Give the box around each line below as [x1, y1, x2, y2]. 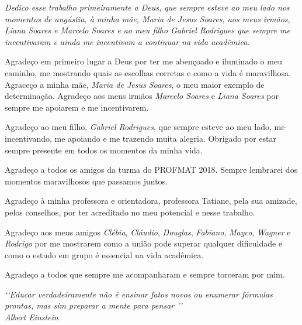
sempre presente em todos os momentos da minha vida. [5, 143, 203, 156]
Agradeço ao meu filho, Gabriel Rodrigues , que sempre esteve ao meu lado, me [5, 121, 285, 133]
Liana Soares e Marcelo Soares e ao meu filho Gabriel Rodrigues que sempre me [5, 24, 290, 36]
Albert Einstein [5, 311, 58, 323]
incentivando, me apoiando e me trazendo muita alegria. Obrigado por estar [5, 132, 277, 144]
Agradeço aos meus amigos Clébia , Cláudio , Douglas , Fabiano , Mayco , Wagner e [5, 225, 291, 238]
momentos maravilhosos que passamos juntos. [5, 175, 168, 187]
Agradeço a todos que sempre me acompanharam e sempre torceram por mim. [5, 268, 285, 280]
